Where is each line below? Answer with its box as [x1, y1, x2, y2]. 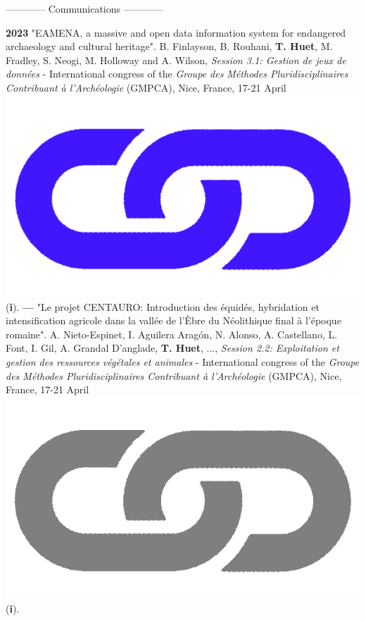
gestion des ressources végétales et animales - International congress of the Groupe [6, 354, 360, 369]
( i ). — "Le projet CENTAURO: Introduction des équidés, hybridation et [6, 299, 320, 314]
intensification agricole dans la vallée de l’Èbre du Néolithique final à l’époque [6, 313, 341, 328]
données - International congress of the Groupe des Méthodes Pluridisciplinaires [6, 66, 348, 81]
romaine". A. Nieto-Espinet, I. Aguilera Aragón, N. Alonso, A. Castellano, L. [6, 326, 338, 341]
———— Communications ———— [6, 1, 163, 16]
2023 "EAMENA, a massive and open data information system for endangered [6, 25, 346, 39]
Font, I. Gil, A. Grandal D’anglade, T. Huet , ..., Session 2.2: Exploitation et [6, 340, 339, 355]
